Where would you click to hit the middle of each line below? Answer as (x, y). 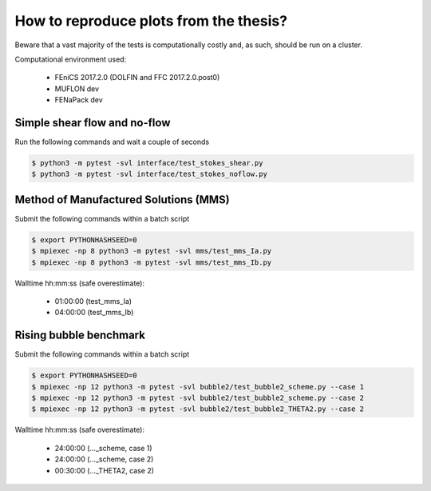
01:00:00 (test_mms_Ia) (93, 301)
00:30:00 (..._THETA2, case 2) (105, 470)
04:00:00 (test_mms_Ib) (94, 313)
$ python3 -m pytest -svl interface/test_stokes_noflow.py (149, 174)
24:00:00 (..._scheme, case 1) (103, 448)
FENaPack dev (79, 100)
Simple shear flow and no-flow (93, 123)
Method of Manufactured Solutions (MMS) (123, 200)
